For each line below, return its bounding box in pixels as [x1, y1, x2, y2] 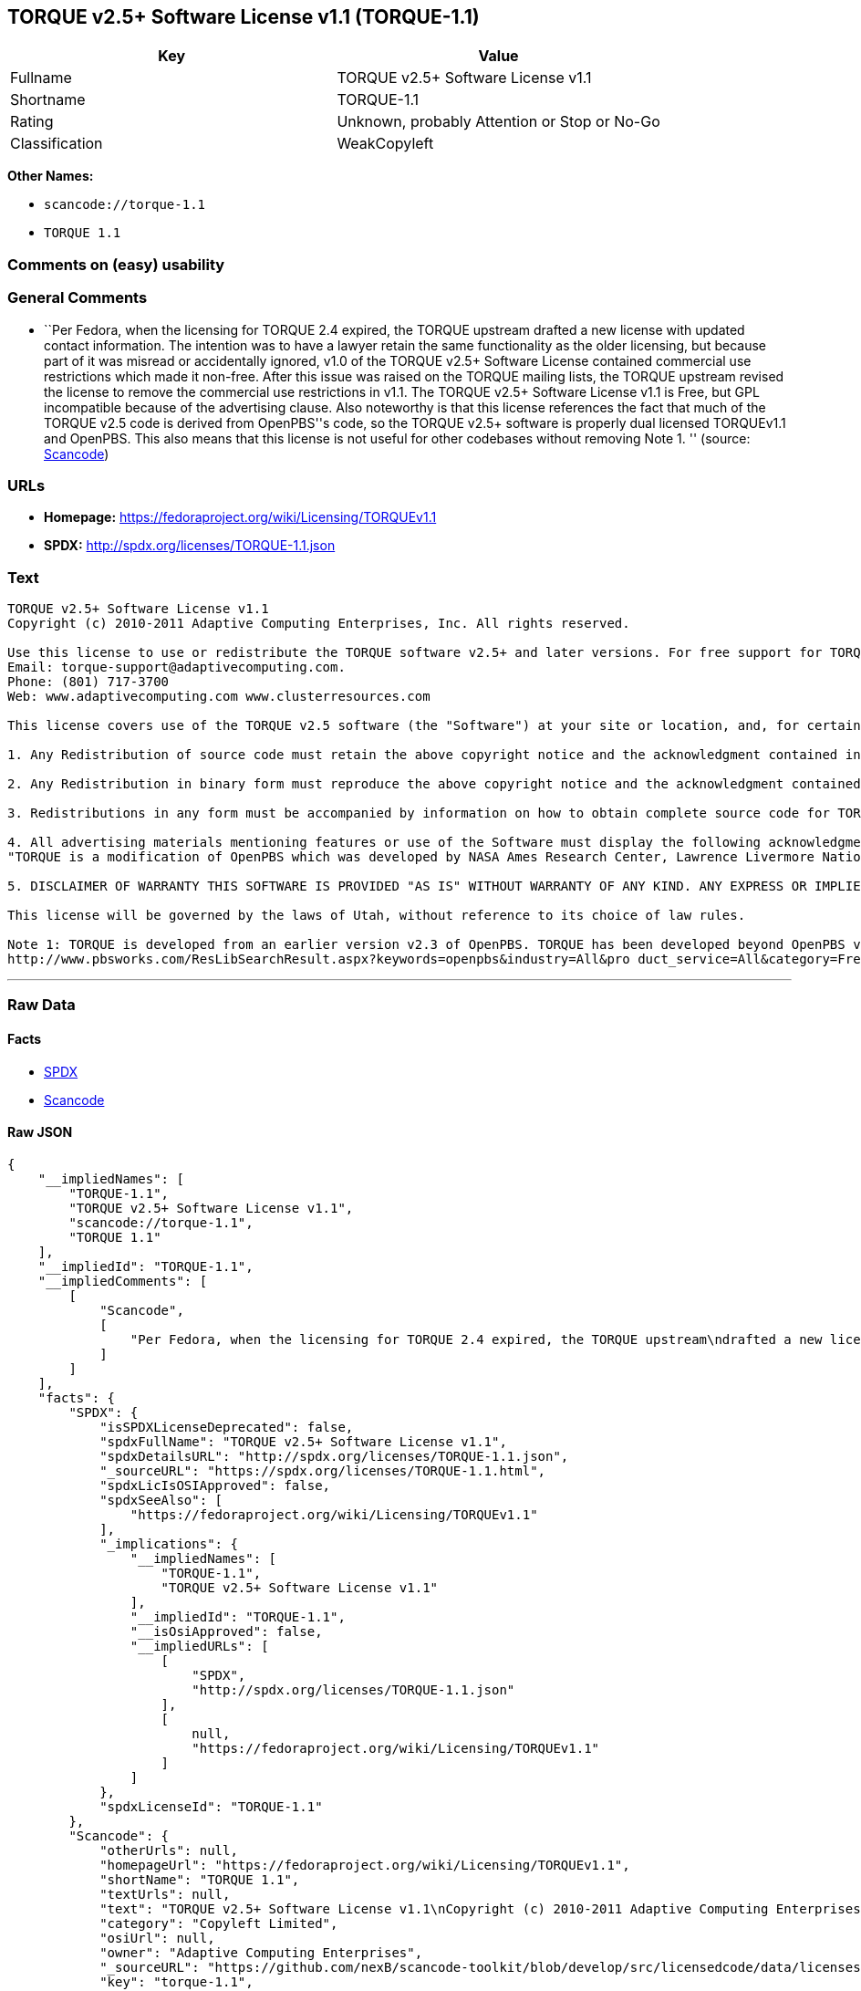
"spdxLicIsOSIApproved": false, [99, 1477, 331, 1493]
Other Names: [7, 168, 94, 184]
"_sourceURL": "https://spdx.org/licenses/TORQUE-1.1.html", [99, 1463, 546, 1478]
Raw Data [7, 995, 76, 1015]
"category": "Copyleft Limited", [99, 1915, 338, 1931]
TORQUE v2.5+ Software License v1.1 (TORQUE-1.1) [7, 5, 480, 28]
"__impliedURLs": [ [130, 1638, 269, 1653]
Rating [10, 112, 54, 131]
